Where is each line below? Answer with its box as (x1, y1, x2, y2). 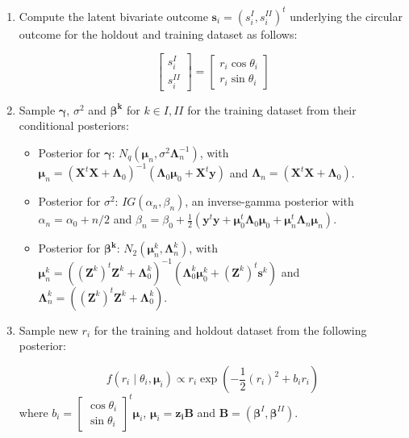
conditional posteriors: (19, 117, 129, 134)
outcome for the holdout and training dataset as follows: (19, 25, 298, 42)
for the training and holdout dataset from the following (94, 321, 367, 338)
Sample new (19, 321, 78, 338)
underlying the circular (290, 7, 403, 24)
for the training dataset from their (187, 101, 357, 118)
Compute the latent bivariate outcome (19, 7, 208, 24)
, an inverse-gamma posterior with (185, 193, 354, 210)
